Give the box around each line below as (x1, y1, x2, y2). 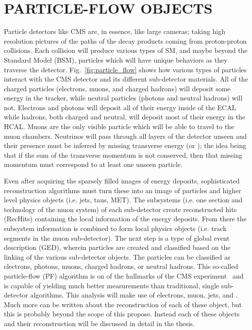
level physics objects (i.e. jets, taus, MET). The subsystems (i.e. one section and (4, 195, 243, 205)
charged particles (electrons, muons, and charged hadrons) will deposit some (4, 83, 231, 93)
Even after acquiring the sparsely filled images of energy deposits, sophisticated (4, 176, 240, 186)
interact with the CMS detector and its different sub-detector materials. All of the (4, 74, 248, 84)
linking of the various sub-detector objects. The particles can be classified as (4, 251, 231, 262)
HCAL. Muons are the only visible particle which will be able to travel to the (4, 121, 235, 132)
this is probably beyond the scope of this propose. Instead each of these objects (4, 309, 240, 319)
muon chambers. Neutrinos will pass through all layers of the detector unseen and (4, 131, 247, 141)
